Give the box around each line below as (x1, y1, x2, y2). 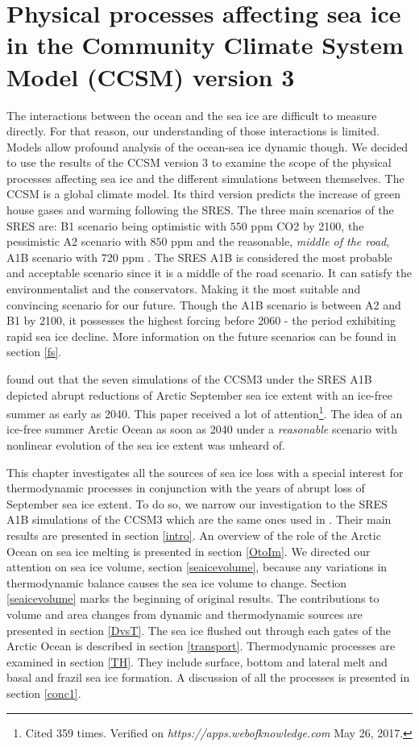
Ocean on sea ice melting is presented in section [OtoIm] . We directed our (6, 542, 371, 559)
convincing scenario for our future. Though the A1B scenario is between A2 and (6, 296, 401, 313)
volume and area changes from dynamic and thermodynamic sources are (6, 605, 363, 622)
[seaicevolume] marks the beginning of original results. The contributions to (6, 590, 380, 607)
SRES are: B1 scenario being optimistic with (6, 217, 227, 234)
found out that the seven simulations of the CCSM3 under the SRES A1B (6, 371, 372, 387)
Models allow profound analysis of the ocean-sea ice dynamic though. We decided (6, 138, 409, 155)
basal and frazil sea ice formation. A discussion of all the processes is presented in (6, 669, 410, 686)
